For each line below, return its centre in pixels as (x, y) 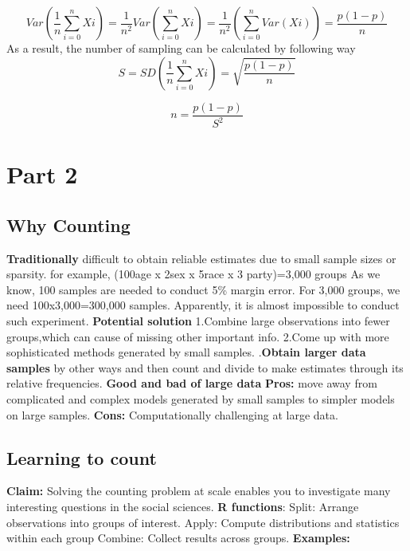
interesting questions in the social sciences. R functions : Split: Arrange (183, 506)
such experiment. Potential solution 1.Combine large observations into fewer (198, 320)
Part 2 (42, 174)
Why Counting (68, 224)
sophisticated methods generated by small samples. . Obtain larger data (186, 352)
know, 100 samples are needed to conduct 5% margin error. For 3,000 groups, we (203, 289)
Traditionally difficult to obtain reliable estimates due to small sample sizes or (201, 258)
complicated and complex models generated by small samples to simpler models (201, 398)
